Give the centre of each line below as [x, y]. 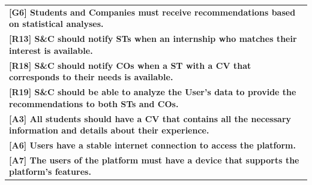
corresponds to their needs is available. [91, 77]
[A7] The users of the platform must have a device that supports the [154, 160]
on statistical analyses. [56, 24]
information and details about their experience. [109, 130]
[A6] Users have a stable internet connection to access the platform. [152, 145]
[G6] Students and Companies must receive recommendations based [152, 12]
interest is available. [51, 50]
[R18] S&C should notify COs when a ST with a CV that [130, 65]
